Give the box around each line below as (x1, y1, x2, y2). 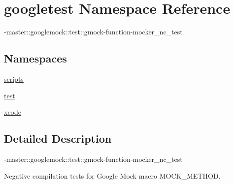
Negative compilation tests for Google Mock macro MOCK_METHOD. (4, 170, 221, 181)
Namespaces (4, 51, 67, 66)
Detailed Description (4, 131, 112, 146)
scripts (4, 73, 24, 84)
